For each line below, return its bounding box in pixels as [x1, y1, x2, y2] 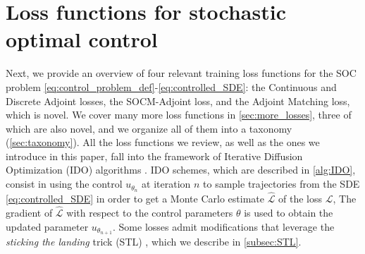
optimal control [6, 25, 158, 54]
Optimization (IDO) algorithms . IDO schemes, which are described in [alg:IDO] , [6, 162, 356, 177]
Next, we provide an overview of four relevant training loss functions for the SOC [6, 66, 357, 80]
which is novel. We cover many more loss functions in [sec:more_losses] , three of [6, 107, 352, 122]
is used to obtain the [244, 205, 333, 219]
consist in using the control [6, 176, 123, 191]
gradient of [6, 205, 53, 219]
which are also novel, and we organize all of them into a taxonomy [6, 121, 292, 135]
